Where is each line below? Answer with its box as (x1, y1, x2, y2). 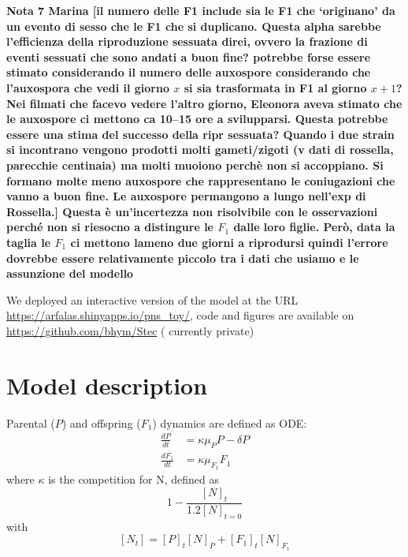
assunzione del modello (6, 265, 134, 282)
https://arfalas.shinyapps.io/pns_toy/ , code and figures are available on (6, 307, 354, 323)
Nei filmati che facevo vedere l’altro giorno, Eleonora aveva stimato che (6, 95, 402, 111)
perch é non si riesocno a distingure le (6, 219, 213, 235)
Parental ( (6, 414, 55, 431)
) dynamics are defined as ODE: (152, 414, 307, 431)
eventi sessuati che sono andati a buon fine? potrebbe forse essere (6, 48, 371, 65)
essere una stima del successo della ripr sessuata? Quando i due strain (6, 125, 395, 142)
